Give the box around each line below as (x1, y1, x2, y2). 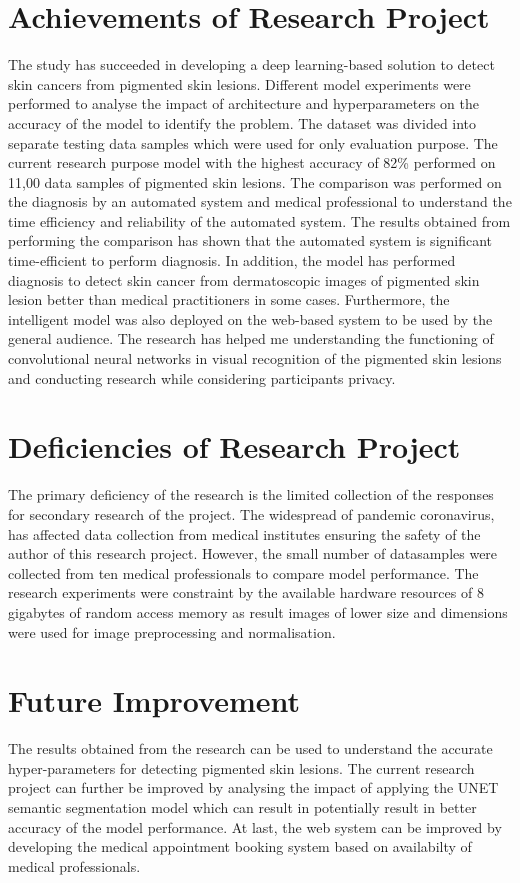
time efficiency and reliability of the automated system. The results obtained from (8, 210, 511, 231)
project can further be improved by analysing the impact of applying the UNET (8, 777, 499, 798)
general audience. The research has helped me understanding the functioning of (8, 328, 494, 349)
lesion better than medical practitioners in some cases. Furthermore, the (8, 289, 450, 310)
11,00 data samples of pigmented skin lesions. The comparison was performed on (8, 171, 502, 192)
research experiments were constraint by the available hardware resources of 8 (8, 582, 484, 603)
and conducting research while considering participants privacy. (8, 367, 396, 388)
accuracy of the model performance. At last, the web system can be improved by (8, 816, 502, 837)
